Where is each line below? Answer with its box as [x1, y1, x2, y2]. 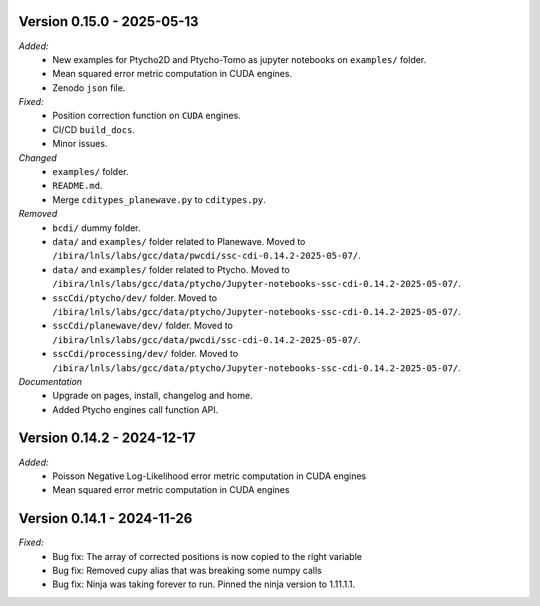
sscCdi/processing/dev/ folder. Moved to [52, 348, 239, 360]
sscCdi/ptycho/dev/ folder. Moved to [52, 291, 218, 304]
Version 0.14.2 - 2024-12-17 [18, 430, 196, 447]
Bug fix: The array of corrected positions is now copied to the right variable [52, 550, 362, 562]
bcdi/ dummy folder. [52, 221, 141, 234]
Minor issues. [52, 138, 108, 150]
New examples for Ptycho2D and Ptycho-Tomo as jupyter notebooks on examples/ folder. [52, 53, 427, 65]
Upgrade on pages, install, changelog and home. [52, 390, 254, 402]
